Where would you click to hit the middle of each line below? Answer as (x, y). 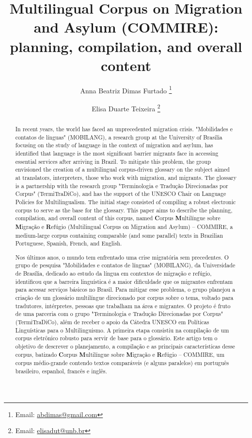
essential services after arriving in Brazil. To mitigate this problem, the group (113, 161)
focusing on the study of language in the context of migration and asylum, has (114, 145)
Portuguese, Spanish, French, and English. (69, 243)
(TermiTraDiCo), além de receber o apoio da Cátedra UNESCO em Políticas (112, 322)
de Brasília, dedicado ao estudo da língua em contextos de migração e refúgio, (113, 273)
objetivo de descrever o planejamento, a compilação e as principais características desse (125, 346)
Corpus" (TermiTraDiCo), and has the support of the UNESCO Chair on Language (121, 194)
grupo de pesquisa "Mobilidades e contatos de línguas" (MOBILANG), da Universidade (125, 265)
